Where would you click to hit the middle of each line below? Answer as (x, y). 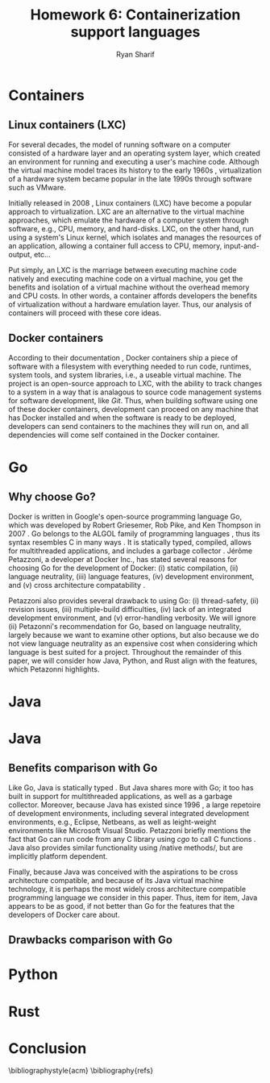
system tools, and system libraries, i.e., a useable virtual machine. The (125, 375)
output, (20, 254)
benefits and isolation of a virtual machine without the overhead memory (129, 287)
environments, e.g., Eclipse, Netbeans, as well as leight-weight (112, 822)
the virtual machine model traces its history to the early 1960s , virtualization (135, 170)
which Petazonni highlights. (54, 669)
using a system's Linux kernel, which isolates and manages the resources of (135, 237)
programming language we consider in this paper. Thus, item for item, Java (133, 898)
